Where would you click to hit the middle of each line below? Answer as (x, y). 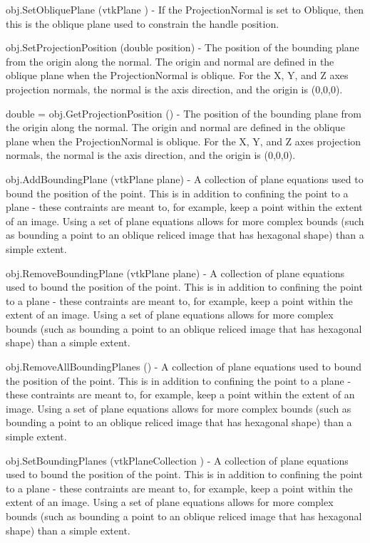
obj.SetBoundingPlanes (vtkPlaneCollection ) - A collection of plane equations (177, 460)
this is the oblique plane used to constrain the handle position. (143, 23)
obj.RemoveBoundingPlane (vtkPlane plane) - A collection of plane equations (175, 273)
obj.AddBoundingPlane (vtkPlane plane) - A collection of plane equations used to (185, 179)
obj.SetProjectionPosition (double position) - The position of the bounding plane (183, 47)
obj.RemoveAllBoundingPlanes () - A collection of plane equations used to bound (184, 367)
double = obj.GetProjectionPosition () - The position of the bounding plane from (184, 113)
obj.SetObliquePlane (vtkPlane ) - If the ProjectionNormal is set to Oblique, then (185, 9)
